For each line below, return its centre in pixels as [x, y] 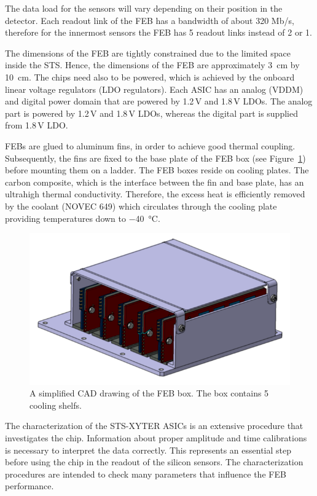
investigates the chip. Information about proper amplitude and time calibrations [156, 438]
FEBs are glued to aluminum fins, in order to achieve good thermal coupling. [150, 145]
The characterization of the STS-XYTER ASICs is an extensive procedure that [154, 426]
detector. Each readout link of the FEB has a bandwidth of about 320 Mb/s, [150, 20]
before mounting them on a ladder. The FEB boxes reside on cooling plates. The [157, 170]
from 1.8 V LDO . [37, 125]
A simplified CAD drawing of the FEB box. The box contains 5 [149, 393]
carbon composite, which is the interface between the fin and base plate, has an [155, 182]
